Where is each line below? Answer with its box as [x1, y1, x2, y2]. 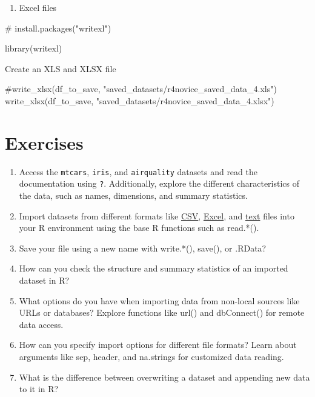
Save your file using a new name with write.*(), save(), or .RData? [19, 241, 267, 254]
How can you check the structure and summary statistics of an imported [19, 262, 288, 275]
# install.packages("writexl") [5, 21, 111, 34]
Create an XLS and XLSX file [5, 62, 116, 75]
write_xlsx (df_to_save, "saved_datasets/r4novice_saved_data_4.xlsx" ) [5, 94, 274, 107]
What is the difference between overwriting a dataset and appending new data [19, 370, 310, 383]
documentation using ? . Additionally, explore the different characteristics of [19, 177, 300, 190]
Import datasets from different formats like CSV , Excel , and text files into [19, 209, 294, 222]
